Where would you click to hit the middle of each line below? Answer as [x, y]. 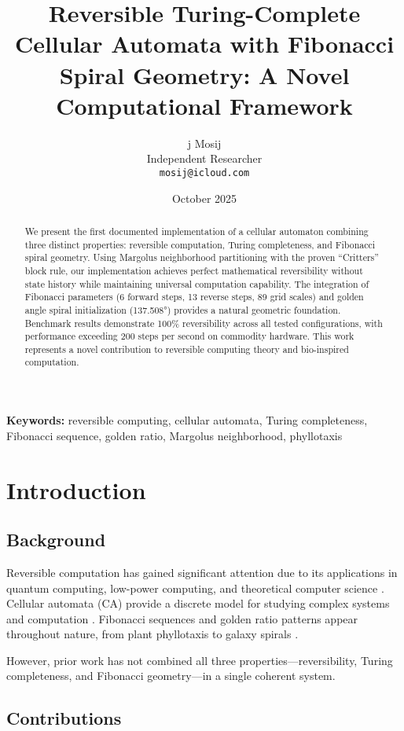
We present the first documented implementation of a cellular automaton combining [196, 231]
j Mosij [204, 143]
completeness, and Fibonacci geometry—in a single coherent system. [171, 676]
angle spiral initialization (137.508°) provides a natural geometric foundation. [183, 309]
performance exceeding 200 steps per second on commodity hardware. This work [189, 336]
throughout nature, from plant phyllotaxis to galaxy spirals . [152, 634]
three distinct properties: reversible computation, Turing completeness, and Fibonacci [200, 244]
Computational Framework [204, 105]
